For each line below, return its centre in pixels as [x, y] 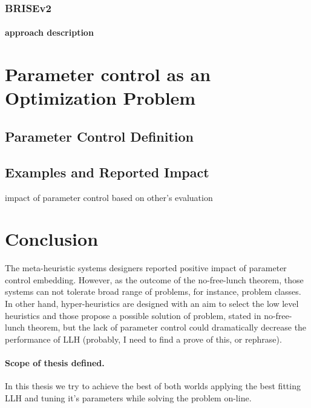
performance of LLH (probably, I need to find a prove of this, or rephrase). [143, 339]
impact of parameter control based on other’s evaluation [109, 197]
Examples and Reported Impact [107, 172]
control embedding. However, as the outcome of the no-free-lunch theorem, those [154, 279]
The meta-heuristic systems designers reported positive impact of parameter [146, 268]
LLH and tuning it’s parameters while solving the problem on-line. [128, 397]
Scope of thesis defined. [55, 363]
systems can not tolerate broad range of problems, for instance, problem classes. [153, 291]
